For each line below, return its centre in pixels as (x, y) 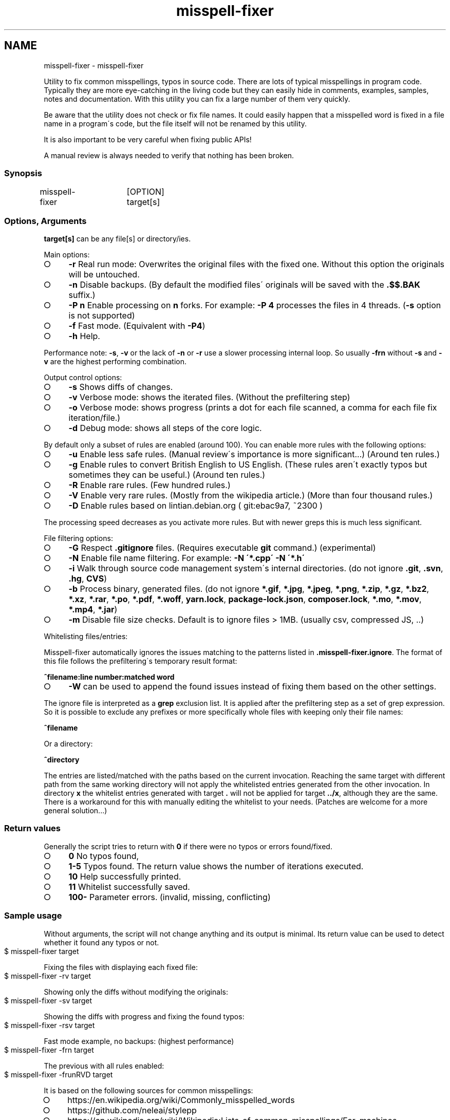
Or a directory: (68, 744)
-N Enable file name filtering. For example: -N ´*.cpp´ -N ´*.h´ (187, 558)
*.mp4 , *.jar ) (93, 610)
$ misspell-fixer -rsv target (50, 1025)
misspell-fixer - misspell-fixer (94, 65)
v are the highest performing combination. (115, 362)
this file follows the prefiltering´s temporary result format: (140, 661)
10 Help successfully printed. (125, 876)
